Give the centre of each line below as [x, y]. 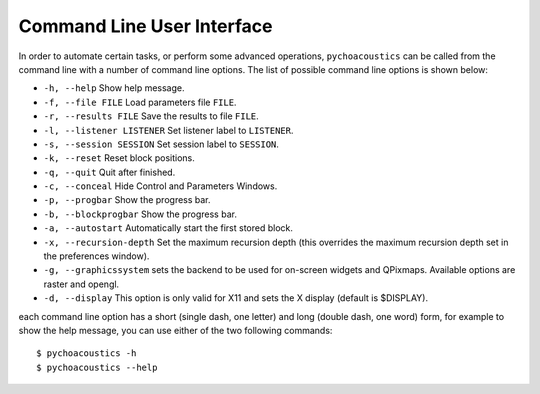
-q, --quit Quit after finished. [109, 172]
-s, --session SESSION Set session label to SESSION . [161, 144]
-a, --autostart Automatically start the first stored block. [168, 228]
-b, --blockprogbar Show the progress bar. [140, 214]
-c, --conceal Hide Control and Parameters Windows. [160, 186]
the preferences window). [96, 256]
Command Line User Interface [145, 26]
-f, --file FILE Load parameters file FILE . [140, 102]
